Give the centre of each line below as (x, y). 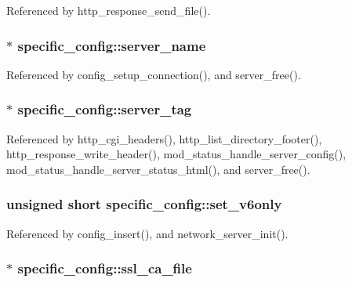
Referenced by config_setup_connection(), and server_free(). (154, 74)
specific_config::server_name (112, 45)
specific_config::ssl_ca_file (105, 268)
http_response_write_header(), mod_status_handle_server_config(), (176, 154)
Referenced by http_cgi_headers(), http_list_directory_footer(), (164, 138)
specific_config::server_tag (105, 109)
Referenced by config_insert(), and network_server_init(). (147, 233)
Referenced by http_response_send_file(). (109, 10)
